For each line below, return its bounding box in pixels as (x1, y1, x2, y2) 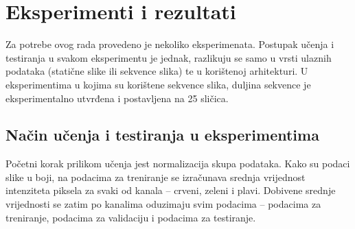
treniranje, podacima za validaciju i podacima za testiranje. (5, 210, 256, 224)
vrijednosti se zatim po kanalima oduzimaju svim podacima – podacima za (5, 197, 321, 211)
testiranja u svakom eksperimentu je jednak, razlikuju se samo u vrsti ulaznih (5, 50, 332, 64)
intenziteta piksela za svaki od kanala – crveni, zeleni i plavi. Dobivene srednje (5, 183, 336, 197)
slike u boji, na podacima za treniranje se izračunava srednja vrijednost (5, 169, 306, 184)
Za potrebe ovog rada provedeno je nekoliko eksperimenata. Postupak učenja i (5, 37, 334, 51)
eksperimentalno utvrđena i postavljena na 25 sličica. (5, 91, 229, 105)
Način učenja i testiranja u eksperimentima (5, 124, 319, 145)
